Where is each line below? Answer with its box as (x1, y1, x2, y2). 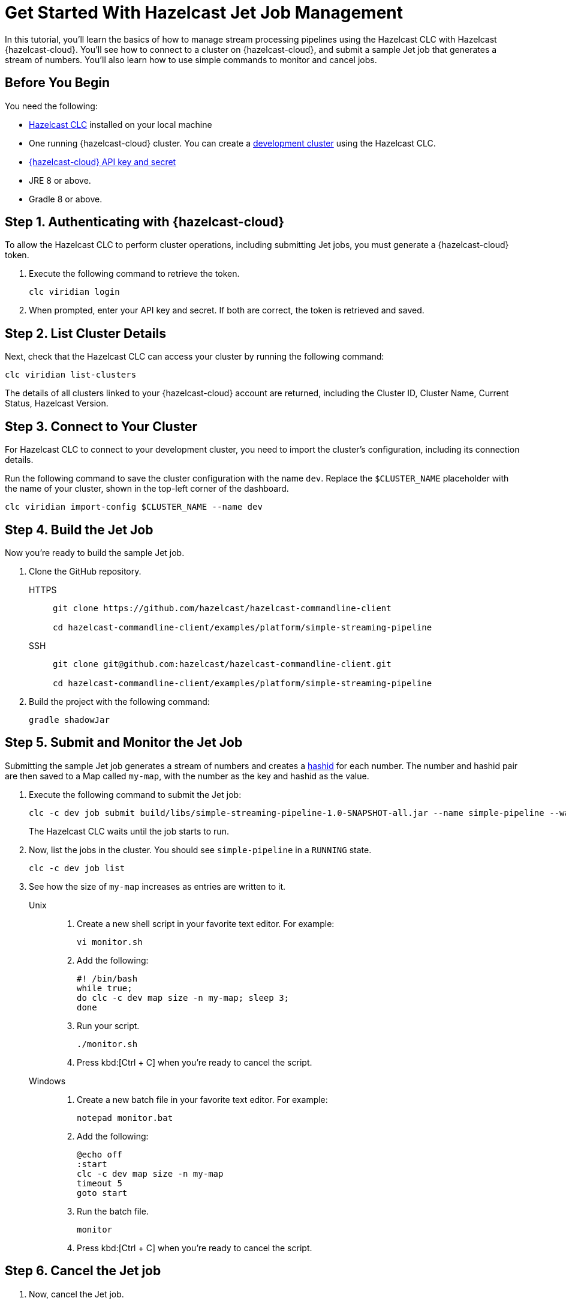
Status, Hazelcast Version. (5, 398, 109, 409)
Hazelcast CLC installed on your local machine (29, 119, 212, 130)
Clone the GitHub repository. (29, 566, 141, 576)
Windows (29, 1075, 66, 1086)
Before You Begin (5, 75, 110, 91)
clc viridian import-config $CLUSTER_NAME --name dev (5, 502, 263, 512)
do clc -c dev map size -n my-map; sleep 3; (77, 992, 290, 1003)
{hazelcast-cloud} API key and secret (29, 156, 176, 167)
